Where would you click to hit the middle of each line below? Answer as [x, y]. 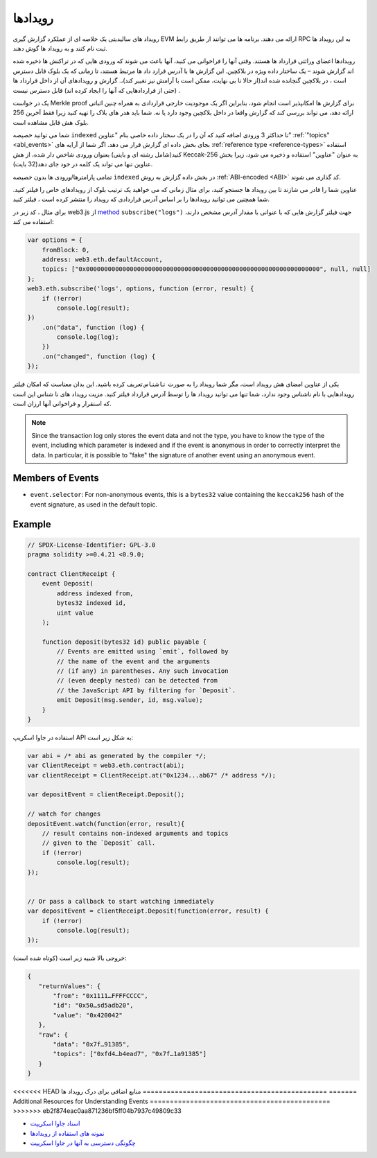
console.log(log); [88, 337]
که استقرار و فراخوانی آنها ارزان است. [62, 404]
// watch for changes [64, 814]
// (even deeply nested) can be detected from [137, 681]
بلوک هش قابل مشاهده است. [51, 122]
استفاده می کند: [34, 222]
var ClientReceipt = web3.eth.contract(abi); [106, 765]
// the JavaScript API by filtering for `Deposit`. [146, 690]
